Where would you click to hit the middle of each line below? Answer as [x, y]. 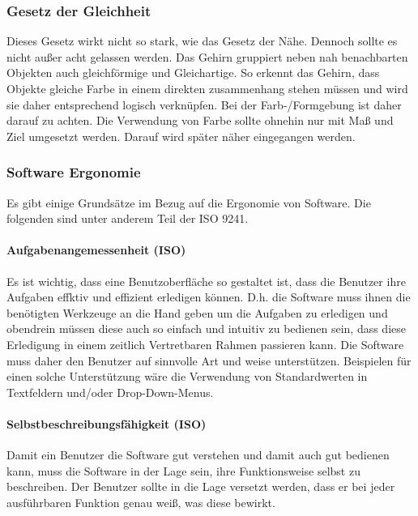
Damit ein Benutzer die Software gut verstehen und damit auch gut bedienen [198, 455]
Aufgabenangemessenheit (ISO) [96, 250]
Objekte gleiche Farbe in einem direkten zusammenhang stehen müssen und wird [207, 88]
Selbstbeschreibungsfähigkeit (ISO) [107, 423]
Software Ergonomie [74, 172]
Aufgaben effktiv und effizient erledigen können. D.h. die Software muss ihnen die [209, 297]
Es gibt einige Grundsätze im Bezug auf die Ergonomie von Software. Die [189, 202]
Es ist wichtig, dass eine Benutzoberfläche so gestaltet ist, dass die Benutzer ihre [206, 281]
